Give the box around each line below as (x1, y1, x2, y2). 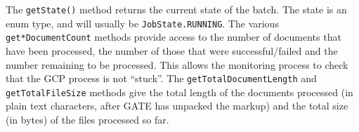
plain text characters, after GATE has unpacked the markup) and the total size (6, 98, 348, 113)
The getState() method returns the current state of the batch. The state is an (6, 2, 347, 16)
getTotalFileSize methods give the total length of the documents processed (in (6, 84, 353, 99)
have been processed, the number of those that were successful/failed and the (6, 43, 338, 58)
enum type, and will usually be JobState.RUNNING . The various (6, 15, 279, 30)
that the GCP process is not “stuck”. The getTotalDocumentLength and (6, 71, 317, 86)
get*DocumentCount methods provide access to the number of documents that (6, 29, 341, 44)
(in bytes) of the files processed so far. (6, 112, 169, 127)
